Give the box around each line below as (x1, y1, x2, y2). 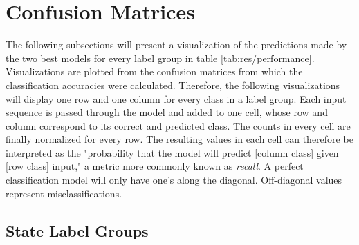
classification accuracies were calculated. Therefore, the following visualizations (6, 77, 340, 92)
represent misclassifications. (6, 186, 122, 200)
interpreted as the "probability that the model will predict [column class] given (6, 145, 339, 159)
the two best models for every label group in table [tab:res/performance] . (6, 50, 315, 65)
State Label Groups (6, 219, 149, 241)
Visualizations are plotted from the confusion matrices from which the (6, 64, 303, 79)
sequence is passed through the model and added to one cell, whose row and (6, 105, 328, 119)
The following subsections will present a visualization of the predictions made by (6, 37, 347, 52)
